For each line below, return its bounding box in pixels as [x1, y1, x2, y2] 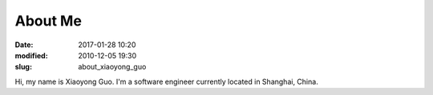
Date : [14, 40, 34, 49]
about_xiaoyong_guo [78, 62, 147, 72]
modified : [14, 50, 48, 60]
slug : [14, 62, 32, 72]
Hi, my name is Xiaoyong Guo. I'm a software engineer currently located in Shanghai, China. [14, 77, 318, 86]
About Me [14, 12, 82, 30]
